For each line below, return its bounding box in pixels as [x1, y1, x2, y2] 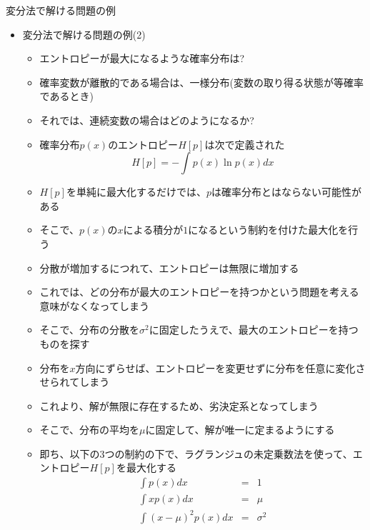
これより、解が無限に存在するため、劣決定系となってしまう [39, 398, 319, 413]
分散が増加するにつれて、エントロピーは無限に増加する [39, 260, 299, 275]
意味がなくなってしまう [39, 298, 149, 313]
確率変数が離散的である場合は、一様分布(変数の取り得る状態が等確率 [39, 74, 364, 89]
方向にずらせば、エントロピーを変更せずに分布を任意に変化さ [75, 360, 366, 375]
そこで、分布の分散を [39, 322, 140, 337]
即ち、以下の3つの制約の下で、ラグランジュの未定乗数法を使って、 [39, 446, 353, 461]
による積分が [123, 222, 184, 237]
